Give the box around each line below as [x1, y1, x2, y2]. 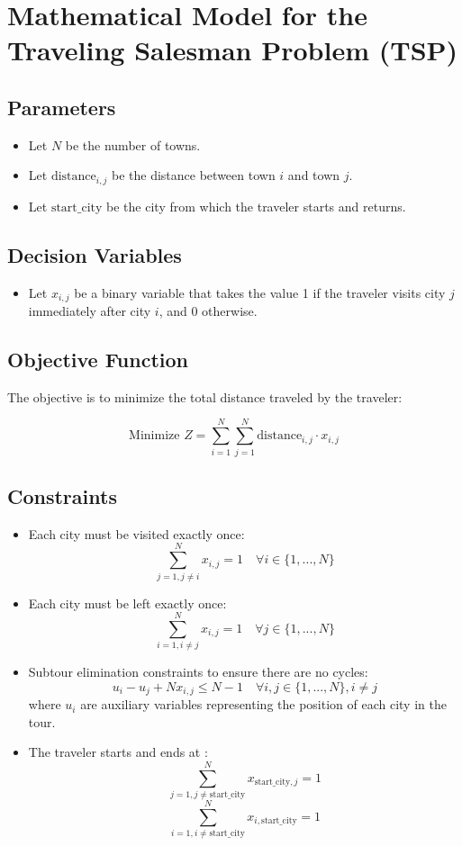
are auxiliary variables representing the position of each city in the [80, 695, 447, 714]
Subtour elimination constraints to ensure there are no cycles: [28, 662, 368, 681]
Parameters [7, 93, 116, 121]
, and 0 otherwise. [159, 301, 258, 320]
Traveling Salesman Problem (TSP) [7, 31, 458, 68]
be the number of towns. [65, 135, 201, 154]
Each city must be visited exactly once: [28, 524, 245, 543]
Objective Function [7, 346, 189, 373]
